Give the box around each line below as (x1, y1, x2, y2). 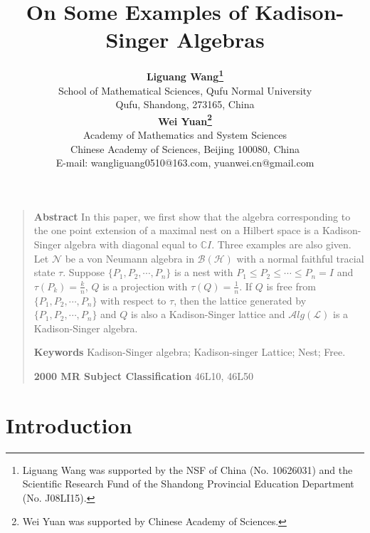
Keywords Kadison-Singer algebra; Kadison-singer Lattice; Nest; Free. (33, 344, 346, 359)
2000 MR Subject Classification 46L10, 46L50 (33, 368, 253, 383)
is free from (266, 278, 316, 293)
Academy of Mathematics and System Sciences (83, 127, 287, 142)
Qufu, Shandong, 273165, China (115, 97, 255, 112)
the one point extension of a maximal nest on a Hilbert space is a (33, 223, 319, 238)
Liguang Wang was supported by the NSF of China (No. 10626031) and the (22, 462, 353, 477)
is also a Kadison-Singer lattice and (131, 307, 285, 322)
